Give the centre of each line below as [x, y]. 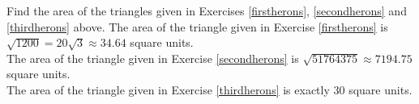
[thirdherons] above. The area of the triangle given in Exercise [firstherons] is [197, 26]
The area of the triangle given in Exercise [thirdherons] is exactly [168, 89]
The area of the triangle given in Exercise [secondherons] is [153, 58]
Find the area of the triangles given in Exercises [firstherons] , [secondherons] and [207, 10]
